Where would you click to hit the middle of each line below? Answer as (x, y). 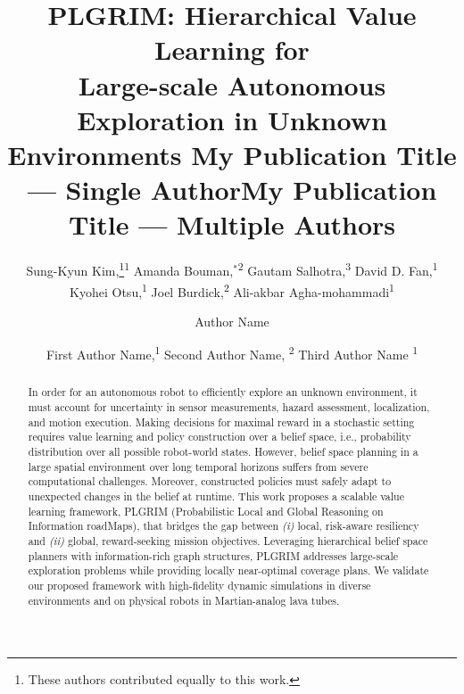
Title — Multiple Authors (232, 224)
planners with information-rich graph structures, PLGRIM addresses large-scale (213, 555)
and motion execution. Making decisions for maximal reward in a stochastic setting (221, 421)
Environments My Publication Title (232, 154)
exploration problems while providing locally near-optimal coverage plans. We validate (228, 570)
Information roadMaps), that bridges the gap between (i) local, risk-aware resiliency (224, 526)
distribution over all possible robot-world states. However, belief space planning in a (223, 452)
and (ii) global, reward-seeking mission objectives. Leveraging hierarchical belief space (228, 540)
